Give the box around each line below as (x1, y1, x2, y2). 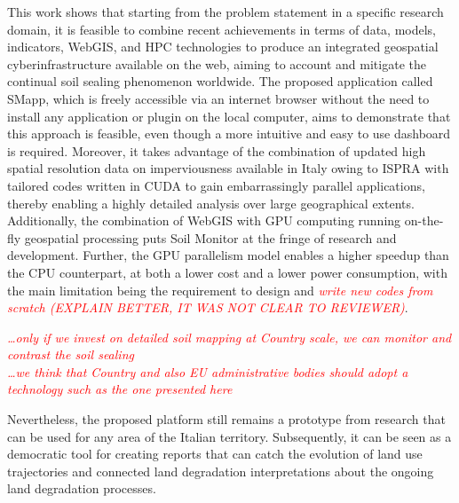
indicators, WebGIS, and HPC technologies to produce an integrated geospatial (7, 37, 439, 56)
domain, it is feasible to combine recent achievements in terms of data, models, (7, 20, 437, 38)
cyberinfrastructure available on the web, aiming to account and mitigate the (7, 54, 426, 73)
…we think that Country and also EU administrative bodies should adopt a (7, 362, 408, 381)
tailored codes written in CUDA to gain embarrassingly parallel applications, (7, 176, 425, 194)
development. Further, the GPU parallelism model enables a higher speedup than (7, 246, 449, 264)
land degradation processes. (7, 479, 156, 498)
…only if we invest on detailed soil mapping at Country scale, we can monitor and (7, 327, 452, 346)
